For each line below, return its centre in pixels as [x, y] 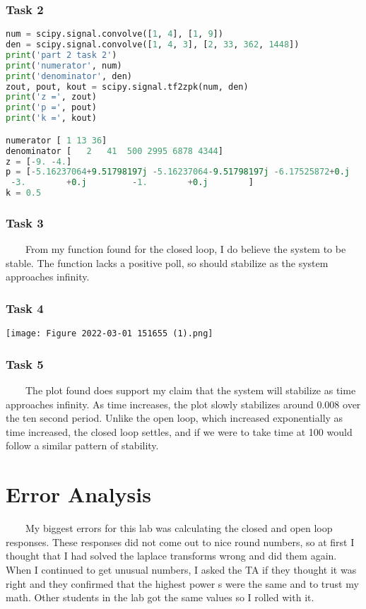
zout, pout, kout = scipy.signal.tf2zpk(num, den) [127, 87]
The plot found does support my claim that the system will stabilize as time [190, 390]
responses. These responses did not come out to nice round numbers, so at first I [180, 542]
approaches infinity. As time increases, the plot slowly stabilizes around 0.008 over [183, 404]
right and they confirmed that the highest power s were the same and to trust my [182, 583]
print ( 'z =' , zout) [51, 97]
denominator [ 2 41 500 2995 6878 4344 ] [114, 151]
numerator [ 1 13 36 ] [57, 140]
